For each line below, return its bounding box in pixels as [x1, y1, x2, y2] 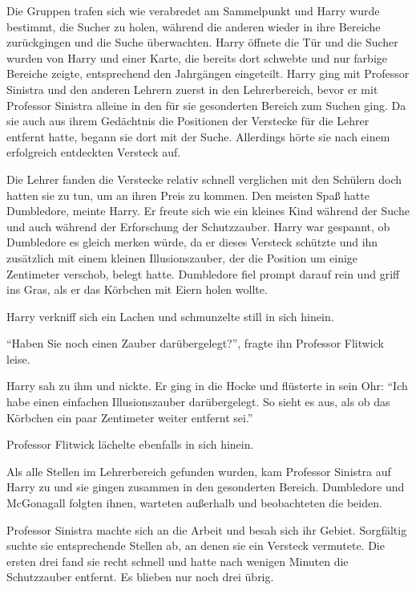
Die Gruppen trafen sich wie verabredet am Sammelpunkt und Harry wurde [6, 2, 380, 18]
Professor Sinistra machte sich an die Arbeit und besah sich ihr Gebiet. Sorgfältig [6, 521, 407, 538]
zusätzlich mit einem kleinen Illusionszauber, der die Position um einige [6, 249, 358, 266]
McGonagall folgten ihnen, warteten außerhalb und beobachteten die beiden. [6, 494, 382, 511]
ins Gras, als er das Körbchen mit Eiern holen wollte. [6, 281, 268, 298]
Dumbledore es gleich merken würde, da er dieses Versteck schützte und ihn [6, 234, 378, 250]
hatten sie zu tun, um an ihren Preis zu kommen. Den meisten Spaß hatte [6, 186, 370, 203]
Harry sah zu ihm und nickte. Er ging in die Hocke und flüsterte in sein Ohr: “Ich [6, 377, 408, 394]
